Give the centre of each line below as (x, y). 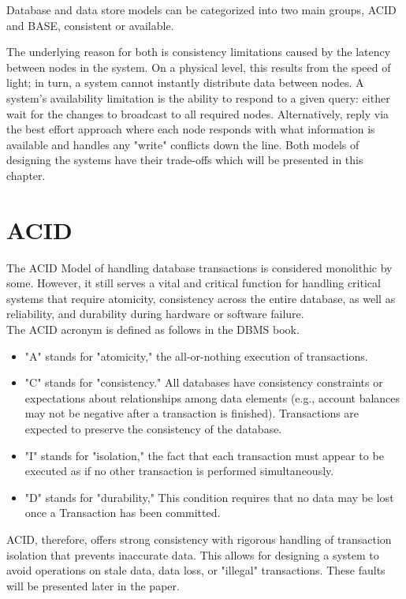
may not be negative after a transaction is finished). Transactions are (192, 413)
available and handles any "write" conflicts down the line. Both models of (183, 144)
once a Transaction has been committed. (123, 513)
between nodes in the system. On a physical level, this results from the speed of (199, 67)
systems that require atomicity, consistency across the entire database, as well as (201, 298)
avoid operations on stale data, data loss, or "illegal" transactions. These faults (196, 570)
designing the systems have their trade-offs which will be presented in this (185, 160)
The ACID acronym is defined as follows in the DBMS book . (153, 329)
